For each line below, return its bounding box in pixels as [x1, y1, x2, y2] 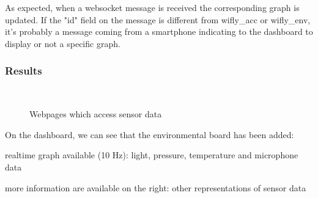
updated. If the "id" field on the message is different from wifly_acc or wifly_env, [5, 13, 311, 26]
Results [5, 63, 42, 78]
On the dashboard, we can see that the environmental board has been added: [5, 128, 294, 141]
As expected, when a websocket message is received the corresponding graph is [5, 1, 300, 13]
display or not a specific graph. [5, 37, 120, 50]
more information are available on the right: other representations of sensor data [5, 181, 306, 194]
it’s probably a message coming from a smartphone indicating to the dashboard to [5, 25, 313, 38]
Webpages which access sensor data [29, 108, 162, 120]
